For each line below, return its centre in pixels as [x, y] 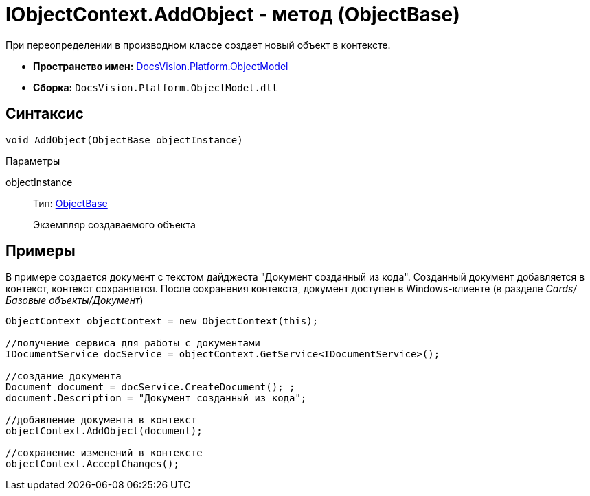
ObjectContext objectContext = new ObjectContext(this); [162, 321]
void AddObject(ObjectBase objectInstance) [124, 140]
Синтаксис [45, 114]
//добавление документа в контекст [101, 420]
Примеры [41, 251]
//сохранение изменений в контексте [104, 453]
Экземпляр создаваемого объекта [114, 224]
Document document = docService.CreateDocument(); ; [150, 387]
